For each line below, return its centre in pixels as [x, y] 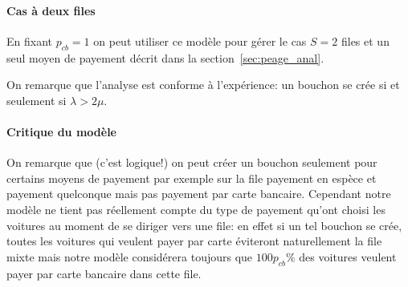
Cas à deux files [51, 10]
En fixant [29, 40]
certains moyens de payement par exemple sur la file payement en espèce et [192, 178]
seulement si [37, 100]
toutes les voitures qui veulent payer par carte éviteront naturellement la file [194, 241]
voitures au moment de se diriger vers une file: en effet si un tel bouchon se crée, [204, 225]
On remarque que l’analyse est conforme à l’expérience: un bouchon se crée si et [203, 85]
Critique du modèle [61, 131]
